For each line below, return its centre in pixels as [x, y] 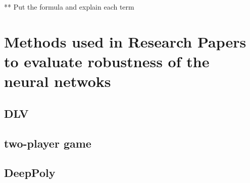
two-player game [48, 143]
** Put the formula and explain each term [69, 7]
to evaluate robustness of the [107, 61]
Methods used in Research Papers [125, 41]
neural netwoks [58, 81]
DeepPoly [30, 173]
